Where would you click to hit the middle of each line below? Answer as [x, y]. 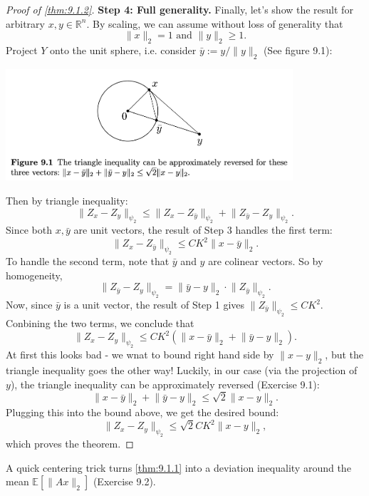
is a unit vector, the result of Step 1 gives [154, 305]
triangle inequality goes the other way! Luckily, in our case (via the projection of [182, 370]
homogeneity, [34, 275]
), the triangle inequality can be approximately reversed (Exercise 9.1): [165, 384]
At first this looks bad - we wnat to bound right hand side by [140, 355]
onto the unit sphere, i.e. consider [123, 50]
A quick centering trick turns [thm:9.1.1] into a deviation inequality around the [178, 467]
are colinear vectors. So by [266, 261]
